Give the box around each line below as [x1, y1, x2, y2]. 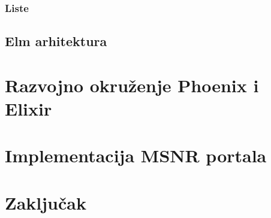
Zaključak [5, 190, 86, 214]
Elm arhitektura [5, 32, 107, 50]
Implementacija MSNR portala [5, 143, 267, 168]
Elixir [5, 96, 52, 120]
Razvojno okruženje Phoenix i [5, 72, 259, 97]
